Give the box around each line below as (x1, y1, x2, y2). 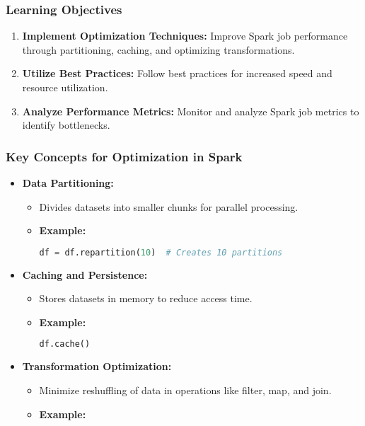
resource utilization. (22, 80, 108, 94)
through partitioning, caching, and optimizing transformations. (22, 42, 295, 57)
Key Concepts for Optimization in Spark (6, 147, 243, 165)
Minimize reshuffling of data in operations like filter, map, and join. (39, 382, 332, 397)
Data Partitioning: (22, 175, 114, 190)
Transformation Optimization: (22, 359, 172, 374)
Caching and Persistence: (22, 267, 148, 282)
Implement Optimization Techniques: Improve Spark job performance (22, 28, 348, 43)
